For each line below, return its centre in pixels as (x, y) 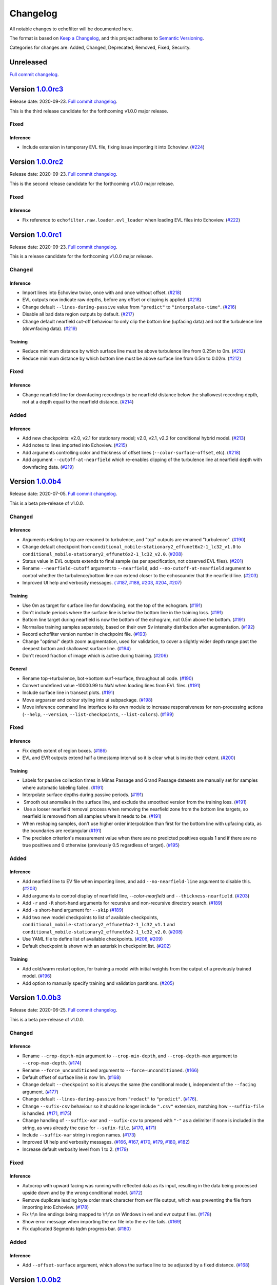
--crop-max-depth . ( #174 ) (52, 1063)
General (18, 669)
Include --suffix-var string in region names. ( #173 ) (79, 1135)
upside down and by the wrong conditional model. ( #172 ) (83, 1193)
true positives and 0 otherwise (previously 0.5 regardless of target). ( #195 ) (101, 845)
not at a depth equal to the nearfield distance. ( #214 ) (78, 402)
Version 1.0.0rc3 (36, 89)
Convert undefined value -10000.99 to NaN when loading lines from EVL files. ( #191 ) (112, 686)
